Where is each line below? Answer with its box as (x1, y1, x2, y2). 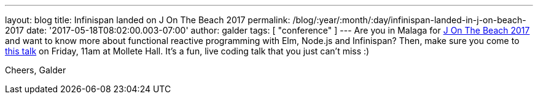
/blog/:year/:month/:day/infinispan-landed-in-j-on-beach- (292, 15, 526, 25)
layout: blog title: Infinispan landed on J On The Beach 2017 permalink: (5, 15, 290, 25)
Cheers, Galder (5, 65, 66, 75)
